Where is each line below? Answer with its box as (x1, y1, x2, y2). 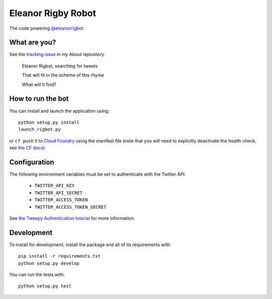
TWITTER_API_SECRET (34, 190, 83, 196)
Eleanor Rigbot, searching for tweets (22, 63, 98, 69)
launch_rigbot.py (18, 126, 61, 132)
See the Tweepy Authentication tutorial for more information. (9, 215, 135, 221)
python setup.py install (18, 119, 80, 125)
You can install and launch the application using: (9, 108, 110, 114)
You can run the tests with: (9, 272, 65, 278)
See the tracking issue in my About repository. (9, 51, 105, 57)
